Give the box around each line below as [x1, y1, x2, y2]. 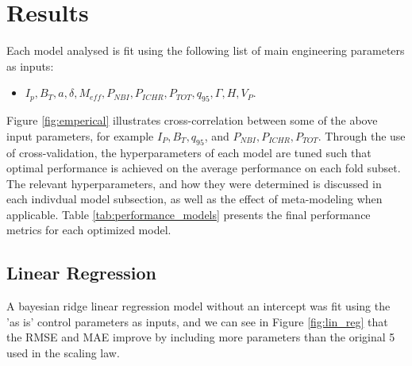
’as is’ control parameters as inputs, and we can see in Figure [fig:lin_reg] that [6, 313, 388, 329]
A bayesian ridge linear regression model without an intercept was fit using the [6, 298, 391, 314]
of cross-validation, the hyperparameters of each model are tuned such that [6, 144, 372, 160]
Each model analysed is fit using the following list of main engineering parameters [6, 42, 405, 59]
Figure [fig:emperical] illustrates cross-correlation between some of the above [6, 112, 378, 129]
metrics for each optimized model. [6, 222, 171, 238]
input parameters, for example [6, 127, 154, 144]
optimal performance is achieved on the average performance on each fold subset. [6, 160, 401, 176]
